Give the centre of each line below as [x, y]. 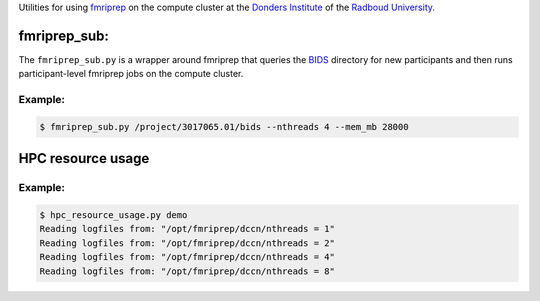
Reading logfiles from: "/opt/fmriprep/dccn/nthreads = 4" [187, 257]
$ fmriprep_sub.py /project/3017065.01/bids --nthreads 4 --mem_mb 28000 [224, 126]
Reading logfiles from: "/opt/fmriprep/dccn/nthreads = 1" [187, 229]
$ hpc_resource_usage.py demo [113, 215]
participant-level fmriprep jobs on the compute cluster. [131, 74]
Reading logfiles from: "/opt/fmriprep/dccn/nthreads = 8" [187, 271]
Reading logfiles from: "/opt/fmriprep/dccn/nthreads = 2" [187, 243]
